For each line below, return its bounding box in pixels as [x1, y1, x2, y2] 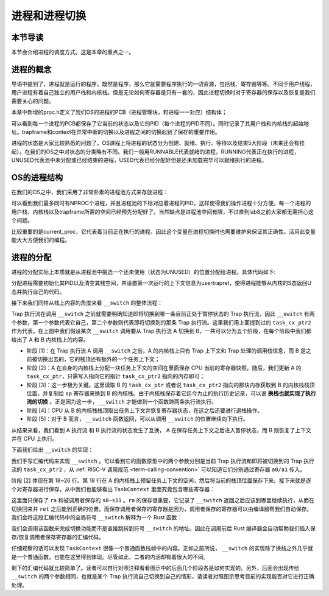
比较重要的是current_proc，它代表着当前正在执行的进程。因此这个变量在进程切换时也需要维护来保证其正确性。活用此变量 [11, 228, 316, 235]
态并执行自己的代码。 [11, 288, 65, 295]
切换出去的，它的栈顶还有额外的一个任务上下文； [37, 356, 160, 363]
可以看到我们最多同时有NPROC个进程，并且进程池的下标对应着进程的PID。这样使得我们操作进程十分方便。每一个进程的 [11, 200, 311, 207]
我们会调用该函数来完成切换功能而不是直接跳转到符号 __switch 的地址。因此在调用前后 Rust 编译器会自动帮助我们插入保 [11, 525, 316, 532]
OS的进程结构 [11, 172, 63, 183]
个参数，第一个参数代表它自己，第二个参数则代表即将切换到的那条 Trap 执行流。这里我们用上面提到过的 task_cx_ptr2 [11, 318, 311, 326]
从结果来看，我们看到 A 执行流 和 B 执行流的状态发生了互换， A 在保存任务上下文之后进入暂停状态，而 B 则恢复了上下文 [11, 426, 312, 433]
